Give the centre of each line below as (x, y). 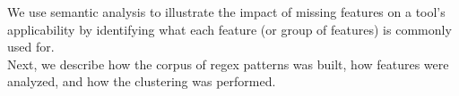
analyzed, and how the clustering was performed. (142, 81)
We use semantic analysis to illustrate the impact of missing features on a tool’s (226, 12)
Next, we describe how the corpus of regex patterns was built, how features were (228, 64)
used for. (31, 47)
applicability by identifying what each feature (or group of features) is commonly (229, 29)
